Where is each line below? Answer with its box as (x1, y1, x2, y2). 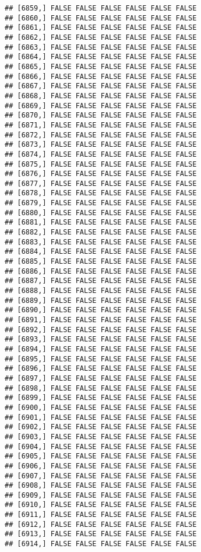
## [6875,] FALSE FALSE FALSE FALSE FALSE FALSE (5, 160, 197, 168)
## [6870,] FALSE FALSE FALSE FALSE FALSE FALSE (5, 111, 197, 120)
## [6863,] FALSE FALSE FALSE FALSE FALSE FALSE (5, 43, 197, 51)
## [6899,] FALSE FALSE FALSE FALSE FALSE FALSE (5, 394, 197, 402)
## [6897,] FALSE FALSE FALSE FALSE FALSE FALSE (5, 374, 197, 382)
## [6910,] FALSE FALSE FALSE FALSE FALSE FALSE (5, 501, 197, 509)
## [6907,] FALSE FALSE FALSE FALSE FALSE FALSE (5, 471, 197, 480)
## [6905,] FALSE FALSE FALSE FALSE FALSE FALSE (5, 452, 197, 461)
